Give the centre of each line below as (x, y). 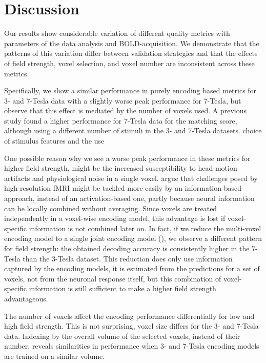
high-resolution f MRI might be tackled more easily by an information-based (123, 188)
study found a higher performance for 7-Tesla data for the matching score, (121, 120)
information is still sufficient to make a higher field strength (122, 288)
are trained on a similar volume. (55, 356)
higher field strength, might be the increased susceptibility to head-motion (121, 168)
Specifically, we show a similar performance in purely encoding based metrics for (130, 90)
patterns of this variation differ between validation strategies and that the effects (131, 53)
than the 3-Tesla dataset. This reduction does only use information (128, 258)
